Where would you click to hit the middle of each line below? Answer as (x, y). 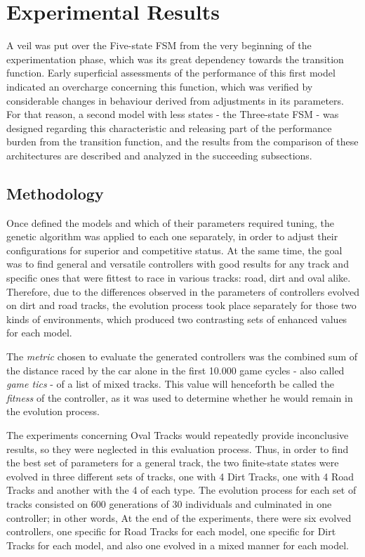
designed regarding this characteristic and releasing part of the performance (169, 127)
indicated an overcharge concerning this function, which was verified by (160, 86)
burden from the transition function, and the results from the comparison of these (182, 142)
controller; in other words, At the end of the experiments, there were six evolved (179, 517)
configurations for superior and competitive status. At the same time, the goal (174, 250)
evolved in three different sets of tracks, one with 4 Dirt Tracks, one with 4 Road (180, 476)
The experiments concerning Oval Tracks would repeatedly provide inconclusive (178, 434)
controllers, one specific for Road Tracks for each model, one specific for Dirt (171, 531)
